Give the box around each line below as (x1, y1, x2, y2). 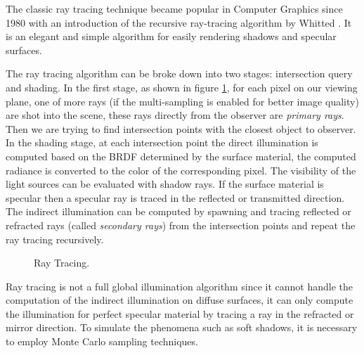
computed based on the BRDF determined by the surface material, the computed (6, 148, 356, 163)
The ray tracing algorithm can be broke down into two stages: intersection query (6, 66, 353, 81)
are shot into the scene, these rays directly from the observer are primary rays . (6, 108, 344, 122)
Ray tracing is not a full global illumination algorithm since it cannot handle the (6, 278, 353, 293)
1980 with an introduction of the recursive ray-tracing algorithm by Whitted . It (6, 15, 352, 30)
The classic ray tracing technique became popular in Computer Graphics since (6, 1, 343, 15)
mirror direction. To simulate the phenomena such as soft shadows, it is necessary (6, 320, 358, 335)
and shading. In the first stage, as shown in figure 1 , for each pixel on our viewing (6, 79, 358, 94)
